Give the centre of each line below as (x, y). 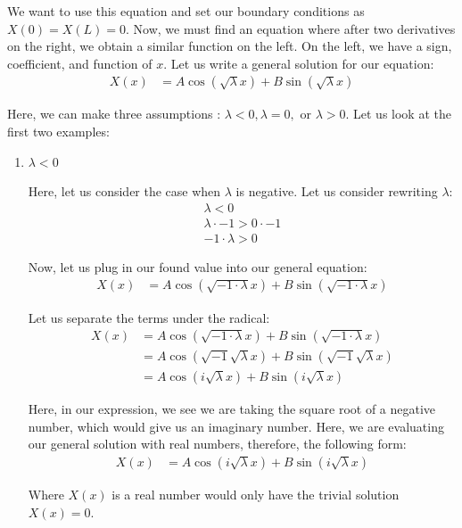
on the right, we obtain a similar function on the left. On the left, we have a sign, (230, 46)
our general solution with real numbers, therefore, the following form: (217, 444)
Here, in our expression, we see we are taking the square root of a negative (232, 409)
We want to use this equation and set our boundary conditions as (186, 11)
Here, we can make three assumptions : (114, 114)
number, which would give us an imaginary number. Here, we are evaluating (236, 426)
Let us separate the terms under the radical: (149, 317)
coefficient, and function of (80, 63)
